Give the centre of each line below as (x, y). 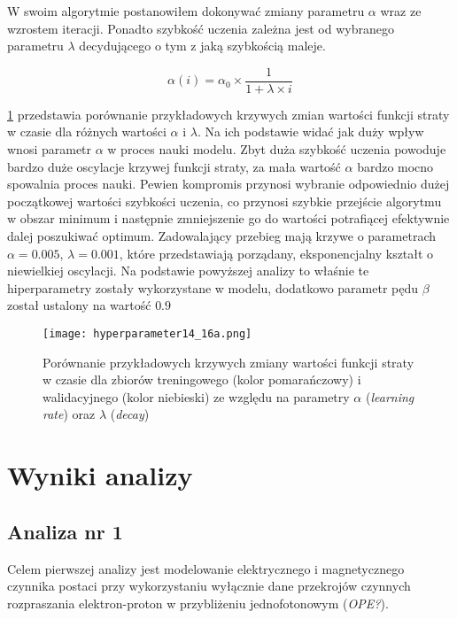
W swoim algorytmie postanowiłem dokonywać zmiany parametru (186, 11)
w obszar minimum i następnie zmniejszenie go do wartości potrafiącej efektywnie (228, 218)
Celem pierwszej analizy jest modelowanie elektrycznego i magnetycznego (206, 568)
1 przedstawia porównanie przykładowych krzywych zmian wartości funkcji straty (228, 114)
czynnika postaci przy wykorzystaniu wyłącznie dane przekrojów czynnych (209, 586)
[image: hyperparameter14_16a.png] (147, 333)
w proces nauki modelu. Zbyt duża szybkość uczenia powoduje (277, 149)
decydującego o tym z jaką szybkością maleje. (202, 46)
